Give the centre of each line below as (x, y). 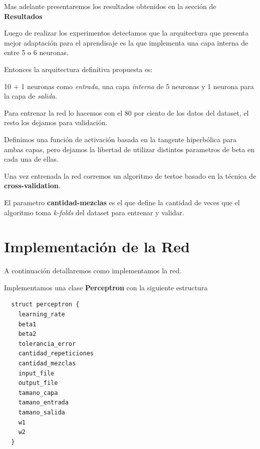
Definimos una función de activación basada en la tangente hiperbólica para (120, 139)
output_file (38, 383)
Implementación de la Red (97, 247)
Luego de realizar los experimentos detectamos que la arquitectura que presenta (126, 33)
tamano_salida (42, 412)
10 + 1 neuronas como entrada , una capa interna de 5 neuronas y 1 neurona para (129, 86)
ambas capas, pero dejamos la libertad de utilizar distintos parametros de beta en (129, 149)
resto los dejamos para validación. (56, 122)
